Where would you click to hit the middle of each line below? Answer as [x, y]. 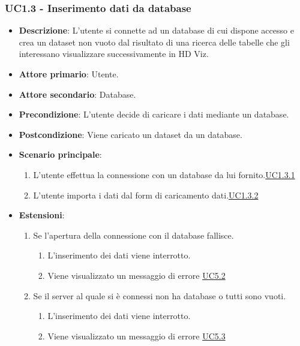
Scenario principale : [60, 154]
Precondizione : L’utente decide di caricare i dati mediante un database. [154, 114]
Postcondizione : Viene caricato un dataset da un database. [130, 134]
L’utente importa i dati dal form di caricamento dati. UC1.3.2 [146, 195]
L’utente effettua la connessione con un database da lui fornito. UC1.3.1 [164, 174]
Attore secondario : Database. [77, 94]
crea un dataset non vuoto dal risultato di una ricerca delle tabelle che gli [154, 42]
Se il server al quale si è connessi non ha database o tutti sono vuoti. [160, 295]
